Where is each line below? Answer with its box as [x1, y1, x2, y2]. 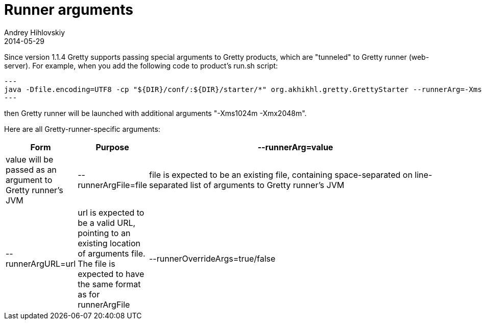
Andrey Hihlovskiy [4, 28, 65, 37]
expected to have [78, 268, 144, 279]
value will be [6, 154, 54, 165]
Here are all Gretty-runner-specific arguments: [4, 124, 160, 133]
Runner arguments [4, 1, 133, 18]
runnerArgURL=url [6, 258, 76, 269]
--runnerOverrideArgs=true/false [149, 253, 276, 264]
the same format [78, 279, 141, 289]
